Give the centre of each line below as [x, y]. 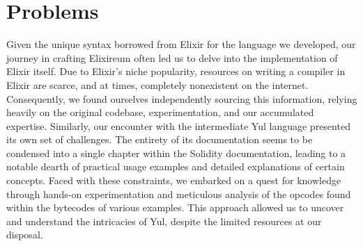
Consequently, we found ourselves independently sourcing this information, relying [182, 98]
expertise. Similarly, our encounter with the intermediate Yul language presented [178, 125]
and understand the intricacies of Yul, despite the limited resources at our [164, 221]
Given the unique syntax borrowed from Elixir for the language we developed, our [181, 44]
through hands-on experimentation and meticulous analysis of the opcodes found [179, 194]
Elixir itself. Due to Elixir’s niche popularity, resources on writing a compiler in [176, 71]
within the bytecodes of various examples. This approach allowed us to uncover [175, 207]
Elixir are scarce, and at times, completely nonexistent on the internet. [157, 84]
